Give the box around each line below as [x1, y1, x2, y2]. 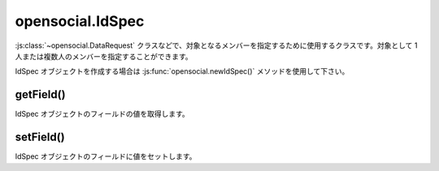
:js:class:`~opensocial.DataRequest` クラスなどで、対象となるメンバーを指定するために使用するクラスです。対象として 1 [15, 41, 418, 50]
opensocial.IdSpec [15, 12, 145, 30]
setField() [15, 130, 65, 144]
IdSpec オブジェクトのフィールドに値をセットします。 [15, 152, 197, 161]
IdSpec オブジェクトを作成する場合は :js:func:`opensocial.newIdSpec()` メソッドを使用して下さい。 [15, 66, 350, 76]
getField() [15, 88, 66, 101]
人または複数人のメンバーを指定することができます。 [15, 51, 193, 61]
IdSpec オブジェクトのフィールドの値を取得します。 [15, 109, 190, 119]
